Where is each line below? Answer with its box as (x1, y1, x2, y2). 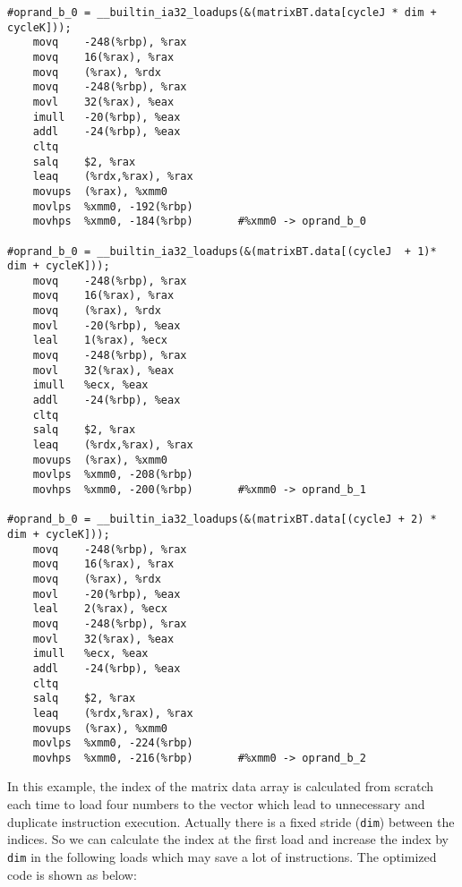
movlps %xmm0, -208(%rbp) (32, 468, 193, 482)
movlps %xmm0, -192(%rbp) (32, 200, 193, 213)
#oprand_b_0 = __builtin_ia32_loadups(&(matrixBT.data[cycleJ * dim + (7, 6, 437, 19)
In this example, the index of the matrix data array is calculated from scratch (7, 777, 434, 796)
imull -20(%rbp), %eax (32, 110, 181, 124)
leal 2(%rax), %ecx (32, 602, 167, 616)
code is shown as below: (7, 865, 137, 883)
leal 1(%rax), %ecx (32, 334, 167, 347)
